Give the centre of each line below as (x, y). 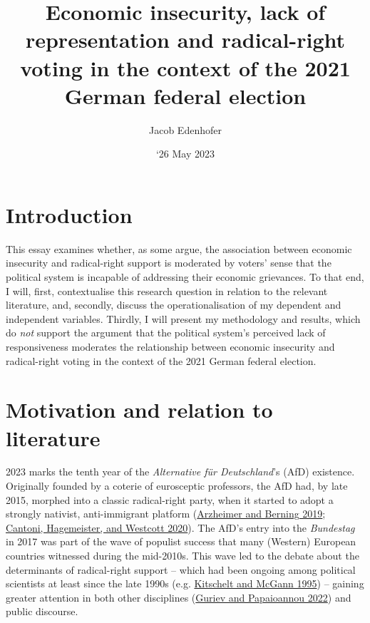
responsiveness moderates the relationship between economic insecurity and (170, 346)
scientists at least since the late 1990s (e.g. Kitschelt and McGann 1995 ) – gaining (185, 583)
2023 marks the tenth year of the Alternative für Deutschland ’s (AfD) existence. (180, 472)
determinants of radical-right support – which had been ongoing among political (181, 569)
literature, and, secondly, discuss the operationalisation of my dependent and (174, 305)
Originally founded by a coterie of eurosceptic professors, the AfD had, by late (177, 486)
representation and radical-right (185, 40)
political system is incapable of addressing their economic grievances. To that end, (185, 277)
